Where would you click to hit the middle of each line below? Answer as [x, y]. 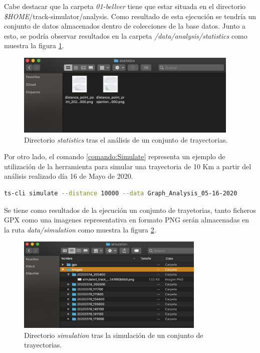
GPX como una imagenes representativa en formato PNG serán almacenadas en [127, 220]
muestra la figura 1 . [34, 45]
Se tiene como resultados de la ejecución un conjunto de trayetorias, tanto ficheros [130, 210]
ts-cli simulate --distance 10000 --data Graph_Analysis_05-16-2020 [121, 194]
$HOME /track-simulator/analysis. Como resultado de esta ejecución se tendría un [130, 16]
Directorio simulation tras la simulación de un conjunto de [114, 335]
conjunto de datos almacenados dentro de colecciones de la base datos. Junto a [125, 26]
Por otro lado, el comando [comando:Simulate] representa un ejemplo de [115, 156]
